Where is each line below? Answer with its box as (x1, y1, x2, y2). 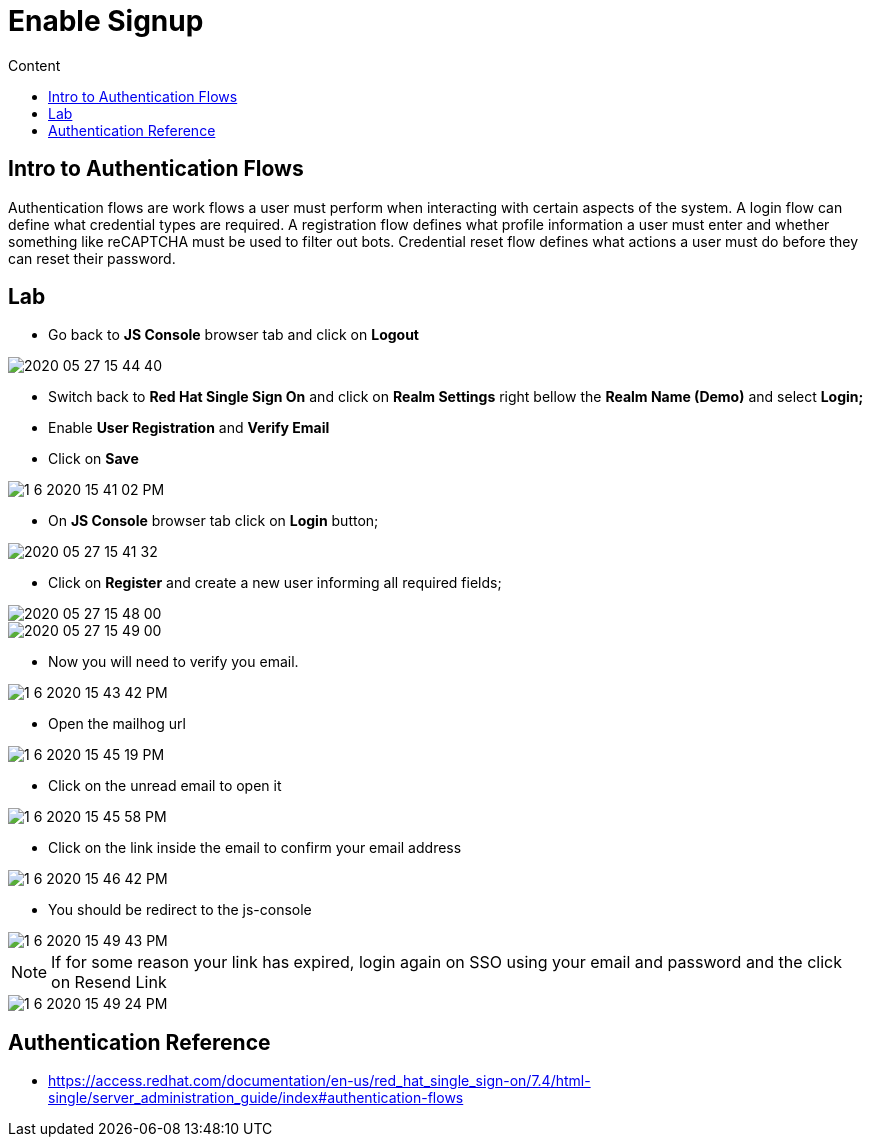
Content (8, 56, 61, 74)
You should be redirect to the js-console (48, 901, 312, 919)
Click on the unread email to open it (48, 777, 282, 795)
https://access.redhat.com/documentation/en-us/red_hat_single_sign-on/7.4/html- (48, 1072, 591, 1090)
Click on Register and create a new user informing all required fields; (48, 574, 502, 592)
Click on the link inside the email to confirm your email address (48, 839, 462, 857)
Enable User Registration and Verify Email (48, 419, 330, 437)
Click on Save (48, 450, 139, 468)
